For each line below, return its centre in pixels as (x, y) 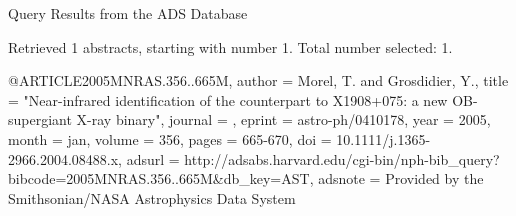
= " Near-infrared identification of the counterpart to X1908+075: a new (228, 99)
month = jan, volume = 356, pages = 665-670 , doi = (170, 138)
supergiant (40, 119)
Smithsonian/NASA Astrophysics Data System (152, 197)
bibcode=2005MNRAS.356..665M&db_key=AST (159, 178)
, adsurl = (149, 158)
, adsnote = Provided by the (396, 178)
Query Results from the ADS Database (128, 13)
